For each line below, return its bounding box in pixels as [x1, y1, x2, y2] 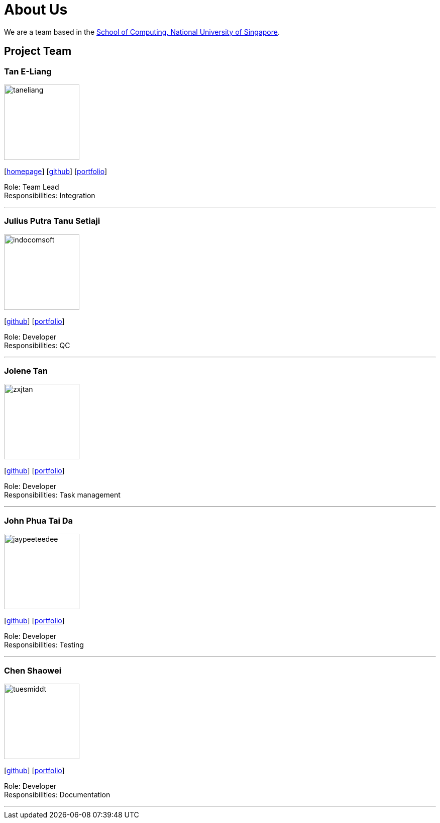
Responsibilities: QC [4, 341, 70, 350]
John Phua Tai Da [4, 515, 73, 526]
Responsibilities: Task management [4, 490, 121, 500]
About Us [4, 1, 68, 18]
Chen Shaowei [4, 665, 62, 676]
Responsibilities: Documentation [4, 790, 111, 799]
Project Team [4, 45, 72, 58]
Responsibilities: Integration [4, 191, 95, 200]
